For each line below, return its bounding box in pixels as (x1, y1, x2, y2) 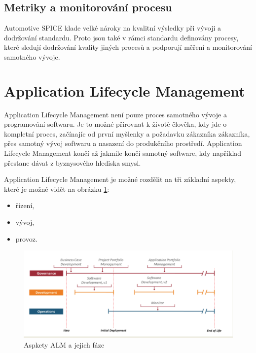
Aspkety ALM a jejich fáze (24, 340, 105, 350)
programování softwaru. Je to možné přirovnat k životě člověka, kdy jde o (4, 119, 227, 129)
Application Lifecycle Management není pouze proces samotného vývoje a (4, 109, 227, 119)
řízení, (15, 200, 35, 211)
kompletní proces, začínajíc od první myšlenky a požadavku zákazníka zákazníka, (4, 128, 250, 139)
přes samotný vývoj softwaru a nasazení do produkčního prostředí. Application (4, 138, 242, 148)
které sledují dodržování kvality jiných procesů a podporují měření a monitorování (4, 42, 252, 52)
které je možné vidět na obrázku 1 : (4, 183, 110, 194)
